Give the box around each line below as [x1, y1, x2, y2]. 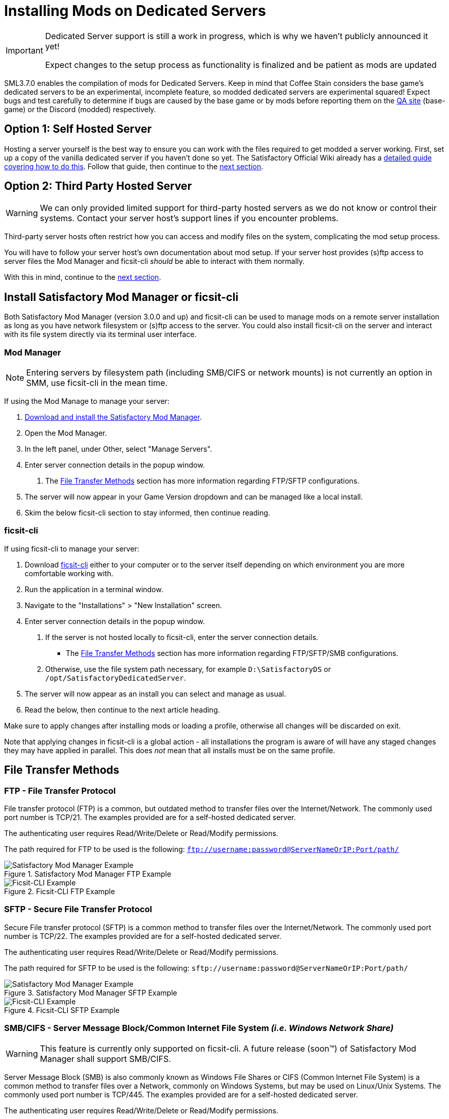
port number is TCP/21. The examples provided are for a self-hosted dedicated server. [4, 813, 296, 822]
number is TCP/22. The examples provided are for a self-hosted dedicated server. [4, 931, 282, 940]
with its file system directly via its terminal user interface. [4, 330, 197, 339]
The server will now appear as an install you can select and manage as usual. [25, 689, 286, 698]
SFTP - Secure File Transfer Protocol [4, 904, 153, 915]
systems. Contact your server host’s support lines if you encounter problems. [40, 213, 339, 224]
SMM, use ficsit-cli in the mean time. [26, 378, 167, 388]
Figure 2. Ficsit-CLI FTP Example [4, 887, 115, 896]
